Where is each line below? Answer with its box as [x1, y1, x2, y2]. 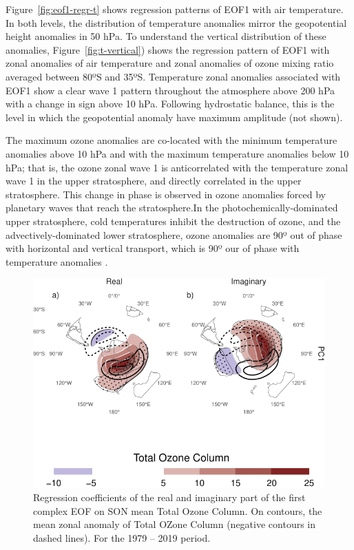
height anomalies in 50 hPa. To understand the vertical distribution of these [6, 29, 326, 43]
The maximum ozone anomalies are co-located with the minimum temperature [6, 133, 337, 147]
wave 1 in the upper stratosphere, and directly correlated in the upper [6, 173, 302, 188]
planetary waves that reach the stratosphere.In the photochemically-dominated [6, 200, 338, 215]
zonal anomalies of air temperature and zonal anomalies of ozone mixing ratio [6, 56, 334, 70]
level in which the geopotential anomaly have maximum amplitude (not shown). [6, 109, 343, 124]
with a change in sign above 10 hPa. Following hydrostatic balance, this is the [6, 96, 335, 111]
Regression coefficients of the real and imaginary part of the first [33, 489, 306, 504]
